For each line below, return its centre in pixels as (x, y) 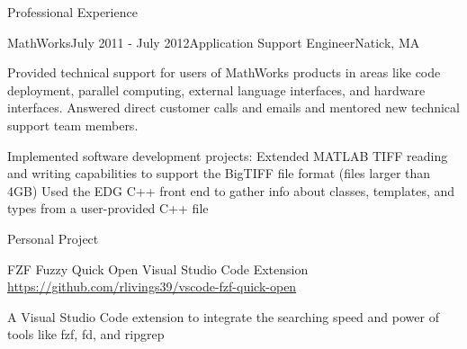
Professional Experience (72, 12)
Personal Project (53, 238)
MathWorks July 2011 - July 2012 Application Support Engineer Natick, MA (214, 42)
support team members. (73, 125)
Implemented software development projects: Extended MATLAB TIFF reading (228, 155)
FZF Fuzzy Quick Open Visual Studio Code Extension (158, 268)
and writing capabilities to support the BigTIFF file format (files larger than (219, 173)
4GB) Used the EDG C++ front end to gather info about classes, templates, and (231, 190)
